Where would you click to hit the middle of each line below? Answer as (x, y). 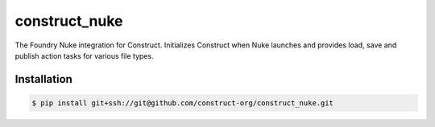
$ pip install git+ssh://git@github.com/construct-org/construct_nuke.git (183, 103)
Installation (43, 79)
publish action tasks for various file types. (84, 55)
